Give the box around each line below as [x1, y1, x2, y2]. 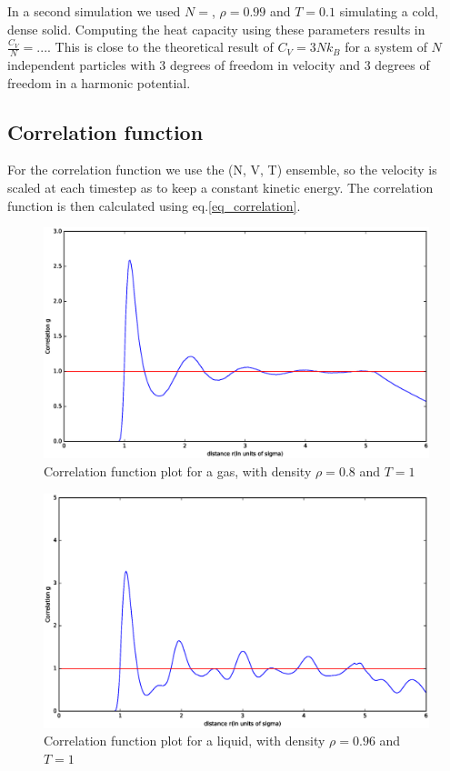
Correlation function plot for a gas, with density [44, 462, 312, 481]
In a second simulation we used [7, 2, 181, 20]
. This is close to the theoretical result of [47, 37, 274, 56]
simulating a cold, [339, 2, 439, 20]
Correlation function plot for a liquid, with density [44, 731, 325, 750]
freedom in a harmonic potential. [7, 73, 191, 92]
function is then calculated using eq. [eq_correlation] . [7, 195, 301, 215]
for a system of [345, 37, 427, 56]
